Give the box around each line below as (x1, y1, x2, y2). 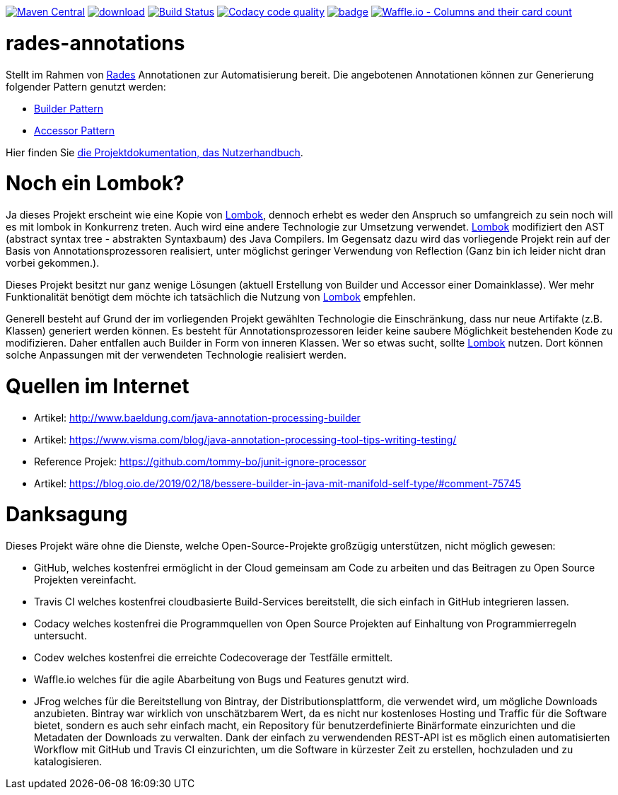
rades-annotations (6, 30, 185, 55)
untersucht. (34, 629, 87, 642)
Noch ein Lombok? (6, 171, 185, 196)
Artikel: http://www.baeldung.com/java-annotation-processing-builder (34, 411, 361, 424)
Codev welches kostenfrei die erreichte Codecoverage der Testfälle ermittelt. (34, 651, 393, 663)
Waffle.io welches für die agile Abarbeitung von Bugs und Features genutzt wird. (34, 673, 409, 685)
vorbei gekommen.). (6, 257, 100, 269)
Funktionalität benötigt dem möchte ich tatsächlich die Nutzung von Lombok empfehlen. (6, 291, 416, 303)
